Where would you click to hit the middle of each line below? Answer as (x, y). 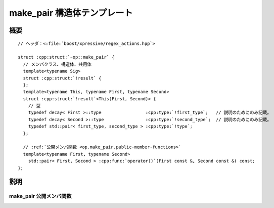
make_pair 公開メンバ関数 (40, 196)
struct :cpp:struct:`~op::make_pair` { (66, 57)
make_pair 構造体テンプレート (71, 13)
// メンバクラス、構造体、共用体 (57, 64)
